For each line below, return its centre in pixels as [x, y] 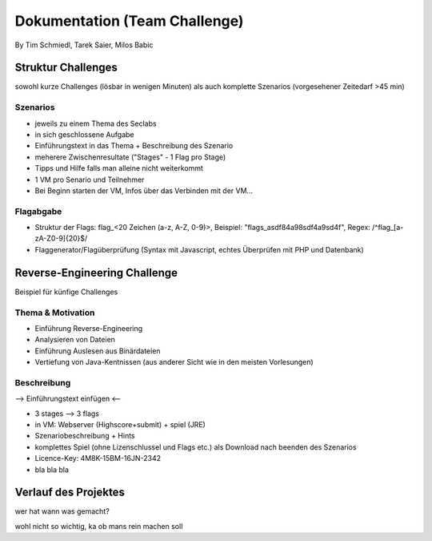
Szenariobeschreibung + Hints [85, 436]
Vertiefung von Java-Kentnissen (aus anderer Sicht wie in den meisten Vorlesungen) [174, 362]
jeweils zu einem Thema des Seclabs [96, 123]
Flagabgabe [38, 211]
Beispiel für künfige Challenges [66, 292]
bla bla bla [52, 470]
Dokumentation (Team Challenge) [129, 21]
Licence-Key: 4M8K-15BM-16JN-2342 [98, 458]
